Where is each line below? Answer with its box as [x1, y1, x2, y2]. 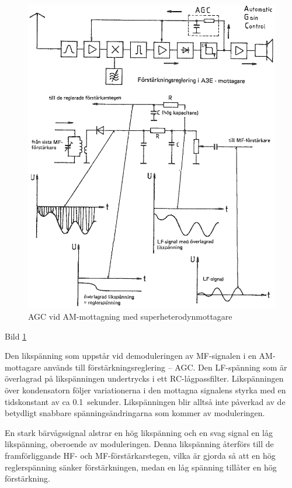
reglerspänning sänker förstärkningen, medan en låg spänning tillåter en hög [5, 461, 277, 473]
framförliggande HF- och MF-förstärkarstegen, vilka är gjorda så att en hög [5, 449, 276, 461]
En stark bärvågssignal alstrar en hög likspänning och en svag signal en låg [5, 426, 273, 438]
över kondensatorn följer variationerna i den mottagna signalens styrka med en [5, 384, 286, 396]
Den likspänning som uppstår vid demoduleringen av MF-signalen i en [5, 349, 256, 362]
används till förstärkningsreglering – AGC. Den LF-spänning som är [43, 361, 287, 373]
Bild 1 [5, 330, 27, 342]
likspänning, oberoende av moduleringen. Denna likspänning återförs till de [5, 438, 274, 450]
